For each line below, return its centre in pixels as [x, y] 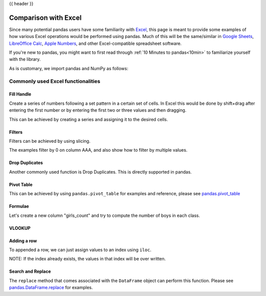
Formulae [19, 206]
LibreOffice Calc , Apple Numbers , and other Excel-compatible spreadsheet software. [95, 43]
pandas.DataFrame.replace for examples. [51, 288]
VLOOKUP [20, 228]
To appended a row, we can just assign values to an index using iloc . [80, 250]
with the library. [25, 59]
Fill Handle [20, 94]
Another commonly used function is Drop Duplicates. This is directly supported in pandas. [100, 172]
